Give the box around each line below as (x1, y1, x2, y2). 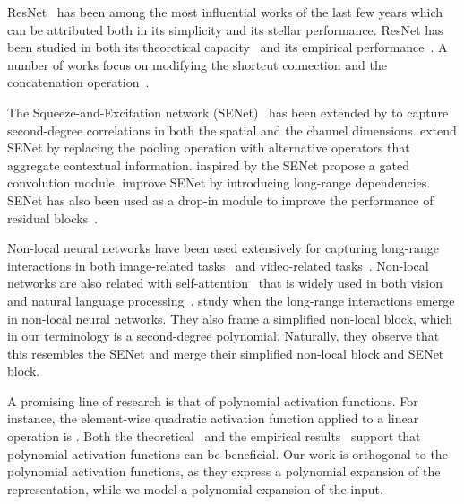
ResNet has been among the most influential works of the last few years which (7, 3, 443, 21)
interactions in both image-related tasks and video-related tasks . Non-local (7, 256, 429, 274)
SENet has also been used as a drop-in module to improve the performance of (7, 190, 434, 209)
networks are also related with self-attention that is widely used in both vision (7, 274, 443, 292)
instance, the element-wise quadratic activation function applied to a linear (7, 409, 419, 428)
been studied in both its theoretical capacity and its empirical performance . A (7, 38, 448, 56)
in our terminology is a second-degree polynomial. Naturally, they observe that (7, 326, 440, 345)
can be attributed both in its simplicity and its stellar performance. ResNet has (7, 20, 443, 39)
